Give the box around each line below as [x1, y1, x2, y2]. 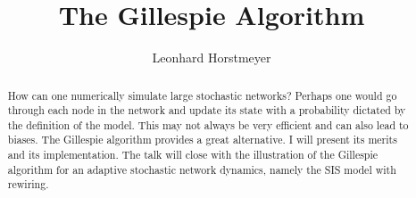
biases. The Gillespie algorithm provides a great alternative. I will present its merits [7, 132, 397, 147]
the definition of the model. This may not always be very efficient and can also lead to [7, 117, 409, 132]
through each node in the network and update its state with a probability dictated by [7, 103, 406, 118]
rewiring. [7, 177, 49, 192]
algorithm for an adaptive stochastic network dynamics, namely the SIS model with [7, 161, 396, 177]
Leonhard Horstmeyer [152, 48, 271, 67]
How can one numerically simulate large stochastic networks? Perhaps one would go [7, 87, 397, 103]
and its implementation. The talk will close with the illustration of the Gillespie [7, 147, 379, 162]
